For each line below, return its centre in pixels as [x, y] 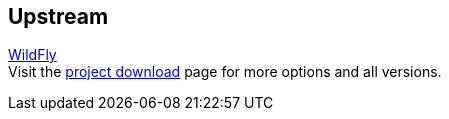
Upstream [58, 16]
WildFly [32, 55]
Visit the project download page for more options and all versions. [225, 72]
